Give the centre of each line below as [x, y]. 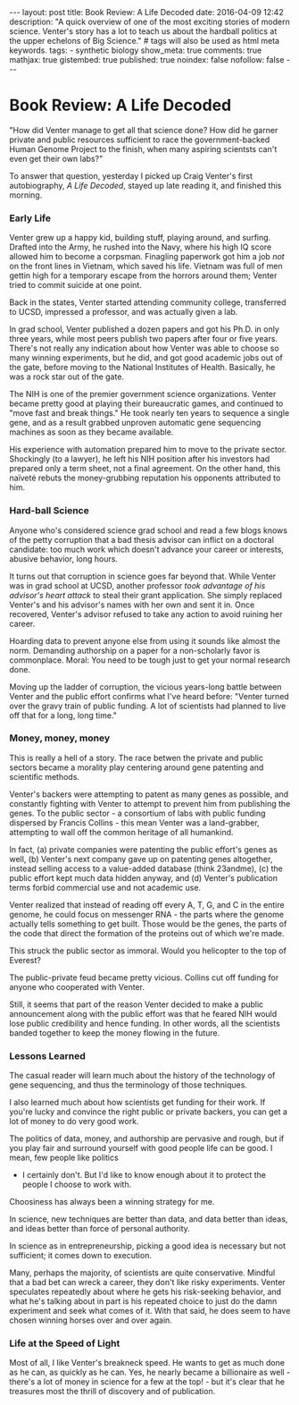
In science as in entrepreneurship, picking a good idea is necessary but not [148, 1246]
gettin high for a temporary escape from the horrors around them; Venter [143, 275]
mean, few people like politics [64, 1158]
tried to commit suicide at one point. [76, 285]
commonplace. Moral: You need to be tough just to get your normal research [150, 660]
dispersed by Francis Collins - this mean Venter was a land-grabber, [135, 822]
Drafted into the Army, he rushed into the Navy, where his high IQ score [141, 247]
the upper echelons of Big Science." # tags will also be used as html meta [144, 41]
